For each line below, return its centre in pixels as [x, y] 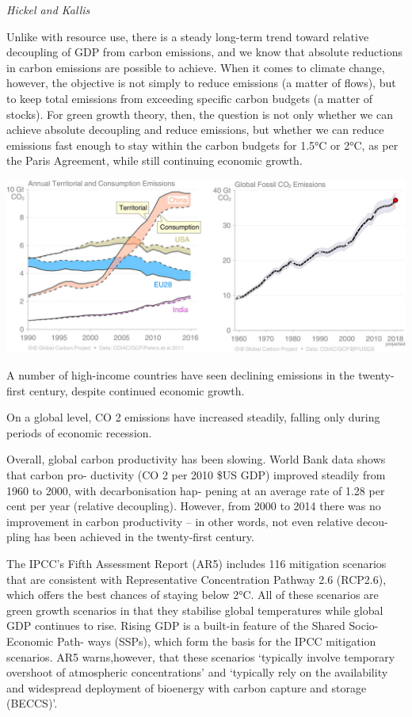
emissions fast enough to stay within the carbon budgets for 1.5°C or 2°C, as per [202, 145]
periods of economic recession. [79, 432]
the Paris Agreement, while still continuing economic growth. [154, 160]
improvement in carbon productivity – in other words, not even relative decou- [197, 521]
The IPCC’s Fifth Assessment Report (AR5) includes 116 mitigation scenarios [196, 563]
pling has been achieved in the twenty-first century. [130, 537]
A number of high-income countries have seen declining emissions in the [181, 375]
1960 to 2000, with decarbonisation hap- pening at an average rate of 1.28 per [196, 490]
